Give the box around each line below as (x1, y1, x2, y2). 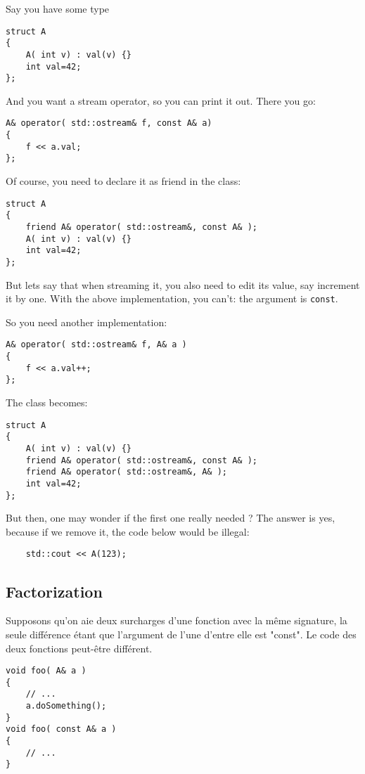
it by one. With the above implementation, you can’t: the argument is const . (6, 291, 338, 306)
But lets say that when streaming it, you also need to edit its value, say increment (6, 277, 360, 292)
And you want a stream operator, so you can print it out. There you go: (6, 93, 316, 108)
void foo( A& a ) (6, 666, 87, 676)
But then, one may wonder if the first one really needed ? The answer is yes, (6, 510, 335, 525)
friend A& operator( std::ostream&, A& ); (25, 467, 227, 477)
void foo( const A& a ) (6, 724, 117, 735)
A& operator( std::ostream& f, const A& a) (6, 118, 212, 129)
